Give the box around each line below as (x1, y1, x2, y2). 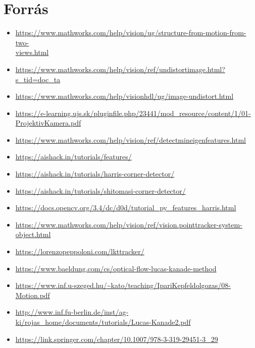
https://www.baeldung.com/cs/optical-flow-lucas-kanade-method (15, 263, 217, 273)
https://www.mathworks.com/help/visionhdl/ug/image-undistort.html (15, 91, 234, 101)
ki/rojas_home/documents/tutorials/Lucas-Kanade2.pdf (15, 317, 191, 327)
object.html (15, 229, 51, 240)
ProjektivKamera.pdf (15, 118, 81, 128)
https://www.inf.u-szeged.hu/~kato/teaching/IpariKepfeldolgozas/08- (15, 280, 231, 291)
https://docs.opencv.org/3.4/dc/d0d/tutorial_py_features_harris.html (15, 202, 236, 213)
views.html (15, 47, 49, 57)
